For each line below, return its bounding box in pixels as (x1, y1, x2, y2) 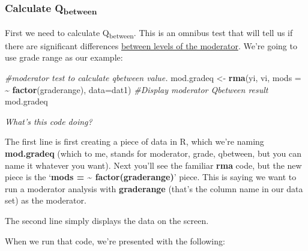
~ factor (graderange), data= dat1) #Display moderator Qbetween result (5, 83, 268, 95)
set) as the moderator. (5, 194, 86, 207)
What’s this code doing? (5, 115, 92, 127)
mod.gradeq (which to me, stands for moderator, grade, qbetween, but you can (5, 147, 302, 159)
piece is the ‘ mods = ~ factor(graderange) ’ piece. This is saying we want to (5, 171, 297, 183)
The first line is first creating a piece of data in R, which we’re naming (5, 135, 264, 148)
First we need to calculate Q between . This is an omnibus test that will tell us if (5, 26, 293, 40)
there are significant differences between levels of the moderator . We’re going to (5, 39, 297, 52)
